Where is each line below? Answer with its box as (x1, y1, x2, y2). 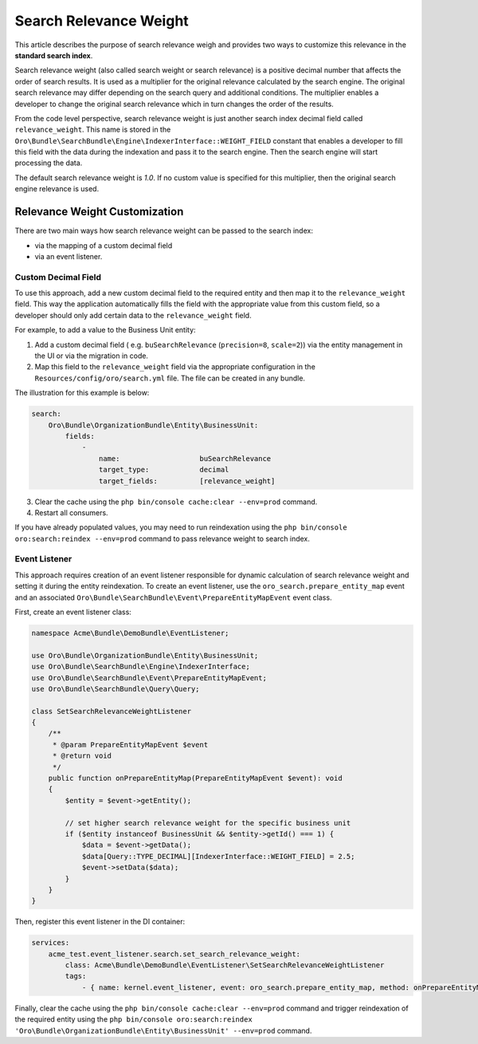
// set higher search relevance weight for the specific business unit (65, 818, 351, 827)
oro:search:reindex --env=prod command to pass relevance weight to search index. (14, 534, 310, 543)
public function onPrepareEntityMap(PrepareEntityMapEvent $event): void (48, 774, 343, 783)
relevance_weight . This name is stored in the (14, 124, 171, 135)
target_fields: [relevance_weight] (98, 476, 276, 486)
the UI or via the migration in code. (34, 351, 149, 360)
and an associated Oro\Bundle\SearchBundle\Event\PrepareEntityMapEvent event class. (14, 593, 332, 602)
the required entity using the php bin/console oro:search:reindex (14, 1014, 253, 1024)
